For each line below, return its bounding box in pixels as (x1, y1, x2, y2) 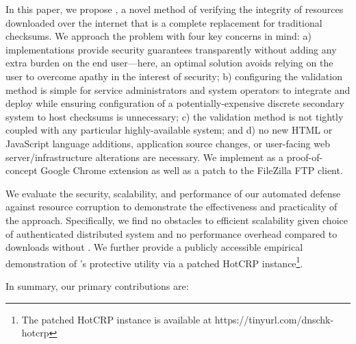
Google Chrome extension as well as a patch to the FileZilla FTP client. (40, 163, 343, 177)
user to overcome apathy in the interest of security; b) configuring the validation (5, 69, 342, 83)
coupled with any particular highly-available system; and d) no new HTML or (5, 123, 333, 137)
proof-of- (286, 149, 323, 164)
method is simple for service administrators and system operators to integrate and (5, 82, 351, 97)
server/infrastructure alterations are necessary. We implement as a (5, 149, 283, 164)
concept (5, 163, 38, 177)
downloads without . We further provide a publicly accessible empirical (5, 240, 303, 254)
